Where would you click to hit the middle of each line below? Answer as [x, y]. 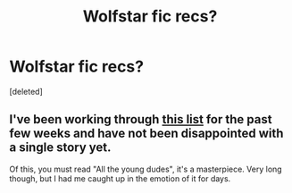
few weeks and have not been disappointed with [146, 134]
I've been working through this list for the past [141, 119]
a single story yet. [60, 148]
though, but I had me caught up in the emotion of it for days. [120, 178]
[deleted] [26, 91]
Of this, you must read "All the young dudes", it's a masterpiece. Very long [146, 169]
